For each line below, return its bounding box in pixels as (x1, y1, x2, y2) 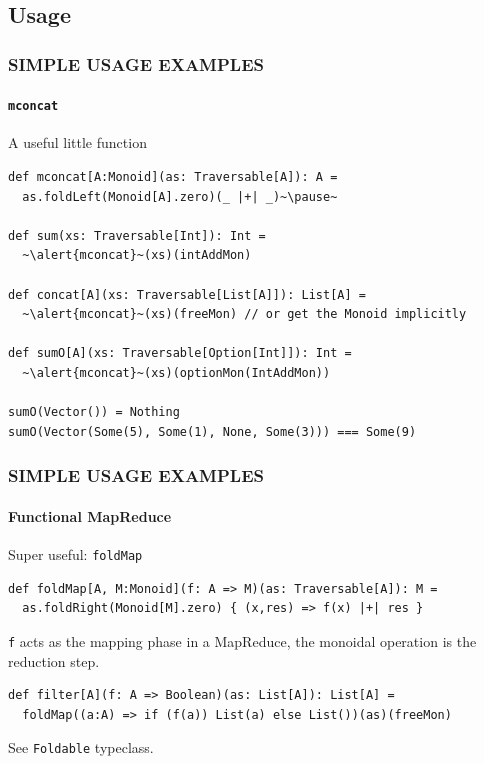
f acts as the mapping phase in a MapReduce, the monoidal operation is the (8, 630, 477, 651)
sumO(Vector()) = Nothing (8, 405, 180, 420)
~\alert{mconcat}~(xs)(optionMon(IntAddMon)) (22, 366, 331, 381)
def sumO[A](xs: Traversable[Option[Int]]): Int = (8, 346, 352, 361)
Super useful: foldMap (8, 544, 143, 565)
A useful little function (8, 132, 147, 153)
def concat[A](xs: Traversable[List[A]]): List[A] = (8, 287, 366, 302)
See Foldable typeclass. (8, 737, 154, 758)
